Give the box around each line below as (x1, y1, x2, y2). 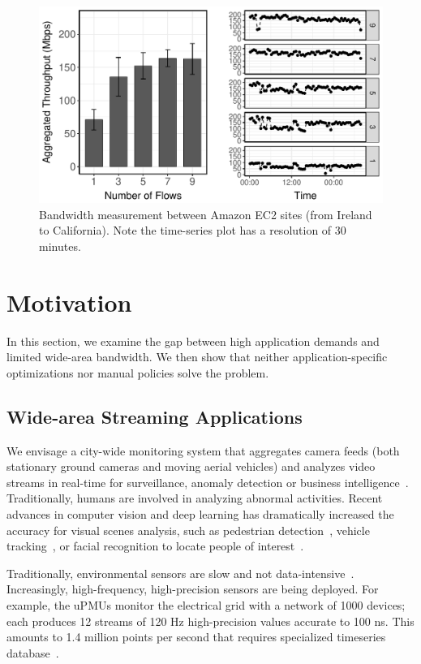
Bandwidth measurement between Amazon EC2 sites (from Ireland (39, 205, 372, 222)
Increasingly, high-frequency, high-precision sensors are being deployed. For (6, 580, 379, 597)
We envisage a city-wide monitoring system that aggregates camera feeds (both (6, 442, 400, 459)
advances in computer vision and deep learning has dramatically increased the (6, 506, 394, 523)
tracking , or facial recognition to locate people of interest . (6, 537, 304, 554)
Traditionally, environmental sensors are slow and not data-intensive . (6, 564, 354, 581)
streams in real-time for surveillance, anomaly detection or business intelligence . (6, 473, 409, 490)
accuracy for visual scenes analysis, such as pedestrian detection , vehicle (6, 521, 370, 538)
